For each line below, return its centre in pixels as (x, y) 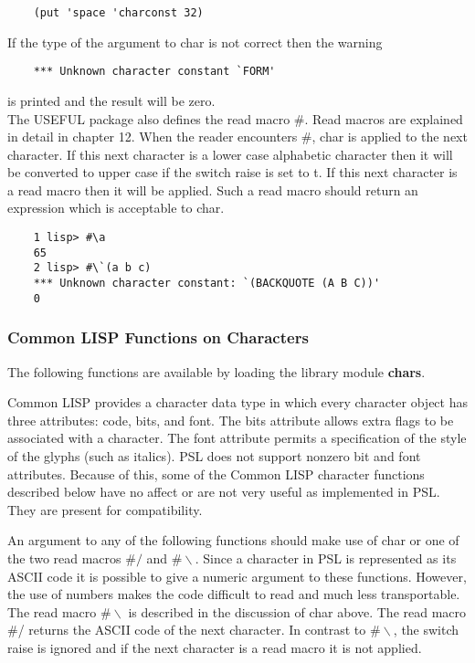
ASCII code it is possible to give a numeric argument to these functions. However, (237, 576)
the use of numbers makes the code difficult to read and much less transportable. (234, 594)
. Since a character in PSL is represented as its (326, 558)
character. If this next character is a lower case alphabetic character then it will (230, 154)
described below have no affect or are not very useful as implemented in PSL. (224, 492)
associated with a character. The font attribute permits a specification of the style (237, 438)
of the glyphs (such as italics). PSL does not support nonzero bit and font (214, 455)
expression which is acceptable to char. (116, 208)
